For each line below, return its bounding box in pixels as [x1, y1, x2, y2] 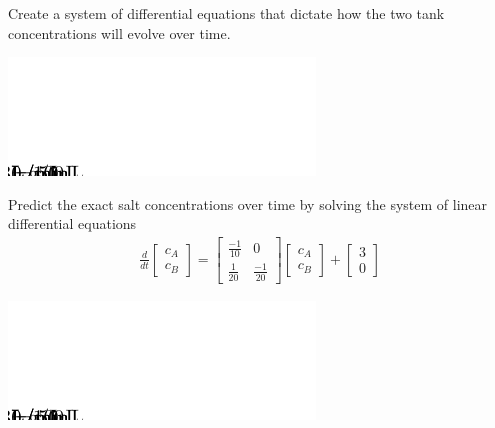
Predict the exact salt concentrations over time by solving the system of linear [8, 193, 488, 214]
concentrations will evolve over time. [8, 22, 231, 43]
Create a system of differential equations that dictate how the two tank [8, 3, 445, 23]
